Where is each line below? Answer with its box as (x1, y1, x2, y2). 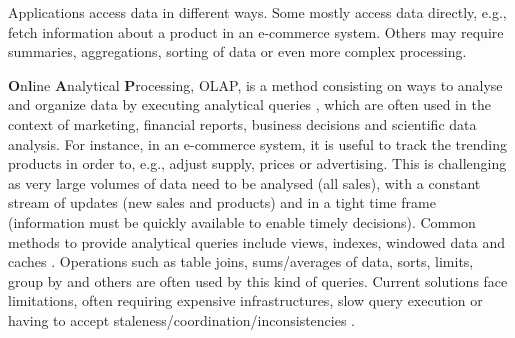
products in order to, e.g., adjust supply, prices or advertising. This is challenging (8, 153, 507, 174)
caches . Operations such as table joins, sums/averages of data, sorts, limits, (8, 251, 474, 272)
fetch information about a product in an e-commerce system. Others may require (8, 21, 504, 42)
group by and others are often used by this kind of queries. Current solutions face (8, 270, 508, 291)
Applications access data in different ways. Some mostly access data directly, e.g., (8, 2, 507, 22)
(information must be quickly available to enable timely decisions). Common (8, 211, 476, 232)
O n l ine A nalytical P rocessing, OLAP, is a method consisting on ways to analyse (8, 74, 503, 95)
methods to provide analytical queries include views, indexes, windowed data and (8, 231, 506, 252)
